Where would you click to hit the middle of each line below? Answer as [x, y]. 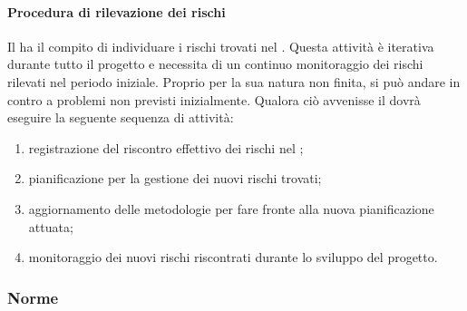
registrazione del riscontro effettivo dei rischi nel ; [166, 147]
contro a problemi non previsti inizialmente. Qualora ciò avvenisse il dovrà [214, 99]
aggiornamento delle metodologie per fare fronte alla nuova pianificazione [231, 208]
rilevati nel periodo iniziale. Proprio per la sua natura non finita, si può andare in [234, 81]
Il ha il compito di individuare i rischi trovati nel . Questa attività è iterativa [221, 46]
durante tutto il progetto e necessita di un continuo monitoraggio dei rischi [215, 64]
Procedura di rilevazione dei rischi [117, 11]
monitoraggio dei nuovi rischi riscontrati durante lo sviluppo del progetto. [233, 257]
